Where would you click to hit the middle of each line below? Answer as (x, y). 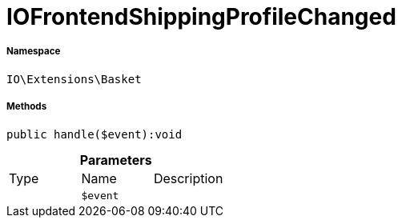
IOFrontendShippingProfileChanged (201, 17)
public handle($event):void (94, 134)
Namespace (34, 52)
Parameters (116, 160)
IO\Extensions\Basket (74, 79)
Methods (27, 107)
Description (188, 178)
